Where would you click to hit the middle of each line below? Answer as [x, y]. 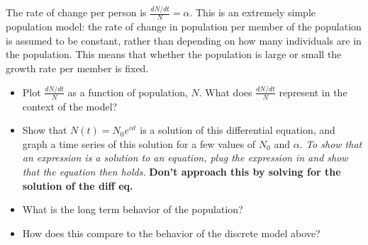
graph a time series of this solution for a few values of [139, 143]
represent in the [313, 92]
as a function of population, [128, 92]
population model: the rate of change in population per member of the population [184, 27]
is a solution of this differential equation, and [238, 130]
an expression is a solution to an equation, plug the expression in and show [185, 158]
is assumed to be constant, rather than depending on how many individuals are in [184, 40]
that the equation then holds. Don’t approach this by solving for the [182, 172]
